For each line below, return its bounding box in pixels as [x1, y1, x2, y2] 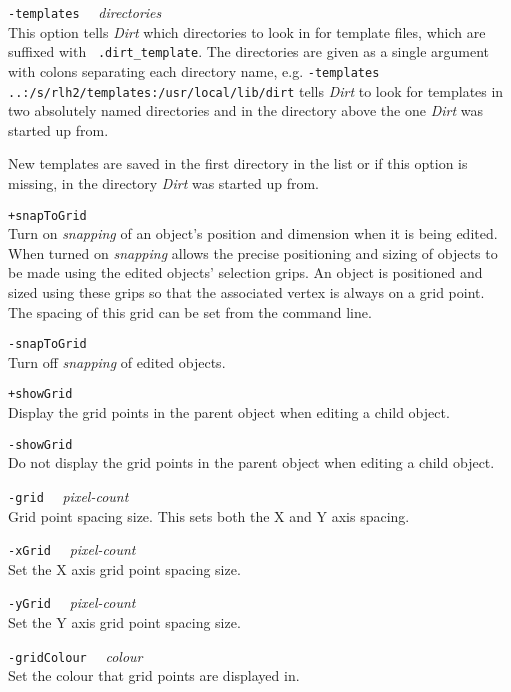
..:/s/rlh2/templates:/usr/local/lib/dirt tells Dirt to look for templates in [8, 80, 504, 101]
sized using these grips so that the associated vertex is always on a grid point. [8, 282, 485, 303]
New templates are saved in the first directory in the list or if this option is [8, 153, 468, 174]
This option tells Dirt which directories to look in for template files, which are [8, 21, 486, 42]
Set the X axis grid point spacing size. [8, 558, 241, 579]
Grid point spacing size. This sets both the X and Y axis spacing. [8, 505, 410, 526]
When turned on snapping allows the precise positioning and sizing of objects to [8, 242, 498, 263]
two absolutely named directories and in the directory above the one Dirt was [8, 100, 483, 121]
